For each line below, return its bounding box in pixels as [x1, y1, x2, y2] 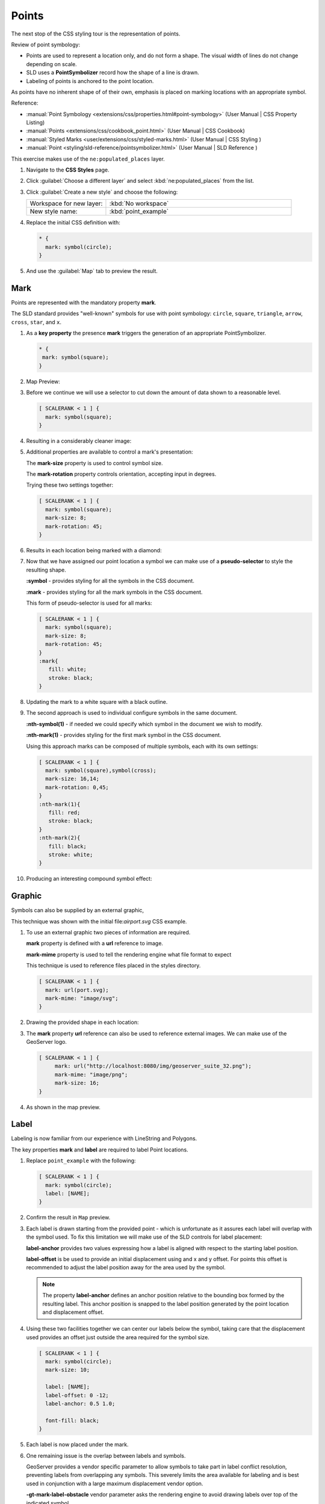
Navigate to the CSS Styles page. [26, 166, 110, 174]
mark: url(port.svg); [45, 987, 110, 993]
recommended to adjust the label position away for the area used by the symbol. [26, 1264, 226, 1271]
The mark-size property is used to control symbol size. [26, 459, 163, 466]
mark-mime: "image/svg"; [45, 994, 119, 1002]
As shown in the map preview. [26, 1103, 101, 1111]
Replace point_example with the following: [26, 1157, 136, 1164]
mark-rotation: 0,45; [45, 784, 110, 791]
